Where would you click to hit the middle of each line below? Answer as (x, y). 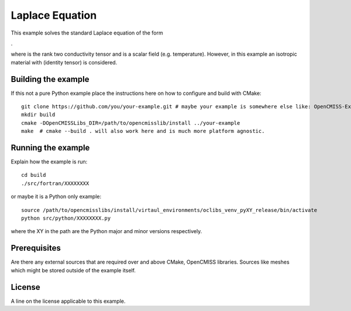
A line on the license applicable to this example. (68, 301)
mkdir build (38, 115)
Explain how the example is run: (49, 162)
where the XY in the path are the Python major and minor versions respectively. (106, 231)
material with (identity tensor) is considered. (64, 62)
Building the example (50, 79)
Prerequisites (36, 248)
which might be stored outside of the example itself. (73, 270)
